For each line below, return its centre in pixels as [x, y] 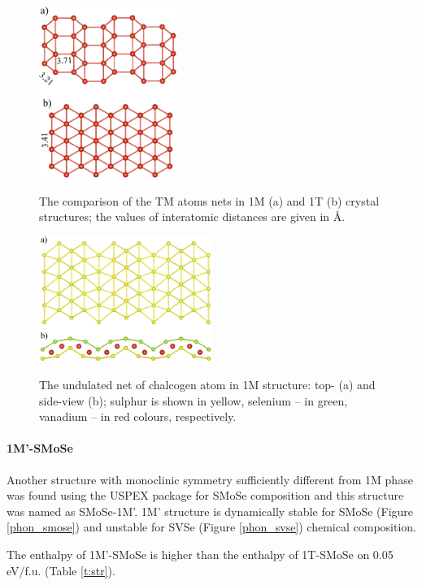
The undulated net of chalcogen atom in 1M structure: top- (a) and [207, 385]
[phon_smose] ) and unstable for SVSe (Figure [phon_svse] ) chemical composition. [211, 527]
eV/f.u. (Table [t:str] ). [61, 570]
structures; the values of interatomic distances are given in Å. [192, 217]
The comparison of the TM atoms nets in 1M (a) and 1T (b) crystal [209, 200]
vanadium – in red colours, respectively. [138, 416]
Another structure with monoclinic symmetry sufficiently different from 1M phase [210, 479]
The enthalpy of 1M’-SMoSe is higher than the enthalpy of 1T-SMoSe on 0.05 [200, 554]
